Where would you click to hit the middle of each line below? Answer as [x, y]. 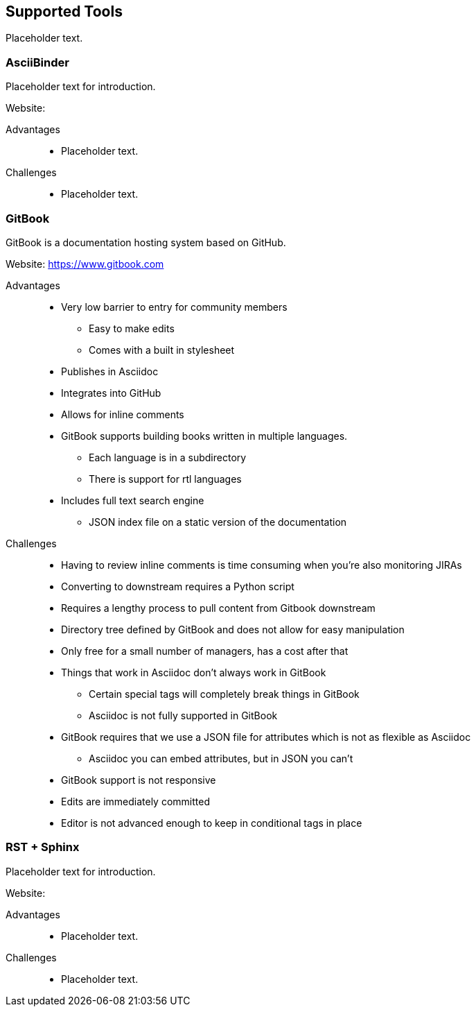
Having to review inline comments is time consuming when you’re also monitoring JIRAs [262, 565]
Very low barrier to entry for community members [174, 307]
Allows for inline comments [123, 414]
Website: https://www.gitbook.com [85, 264]
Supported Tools [64, 11]
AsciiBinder [37, 62]
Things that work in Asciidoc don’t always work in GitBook [194, 672]
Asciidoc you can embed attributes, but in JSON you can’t [221, 758]
